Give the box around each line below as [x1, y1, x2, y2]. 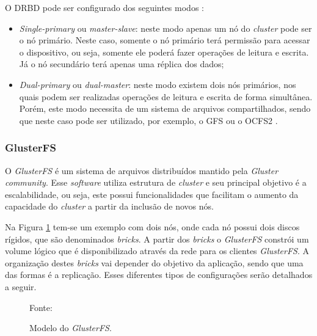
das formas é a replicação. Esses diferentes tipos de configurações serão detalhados [5, 268, 313, 281]
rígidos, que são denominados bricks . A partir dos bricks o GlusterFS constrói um [5, 232, 309, 245]
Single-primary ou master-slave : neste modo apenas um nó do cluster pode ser [19, 21, 312, 34]
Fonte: [29, 301, 53, 313]
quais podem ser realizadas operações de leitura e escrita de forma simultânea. [19, 90, 313, 103]
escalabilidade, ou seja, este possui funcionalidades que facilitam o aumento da [5, 188, 299, 200]
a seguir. [5, 280, 37, 293]
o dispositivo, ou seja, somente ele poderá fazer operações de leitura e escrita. [19, 45, 309, 58]
